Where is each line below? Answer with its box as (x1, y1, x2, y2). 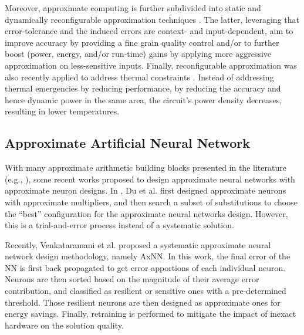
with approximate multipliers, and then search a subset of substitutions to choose (5, 195, 298, 208)
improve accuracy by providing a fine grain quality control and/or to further (5, 36, 279, 48)
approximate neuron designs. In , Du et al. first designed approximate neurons (5, 184, 286, 197)
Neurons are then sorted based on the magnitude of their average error (5, 273, 259, 285)
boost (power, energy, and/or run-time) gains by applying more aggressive (5, 48, 272, 60)
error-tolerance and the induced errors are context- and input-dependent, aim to (5, 25, 293, 37)
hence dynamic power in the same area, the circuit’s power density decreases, (5, 93, 282, 106)
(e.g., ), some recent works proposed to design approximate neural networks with (5, 172, 295, 185)
